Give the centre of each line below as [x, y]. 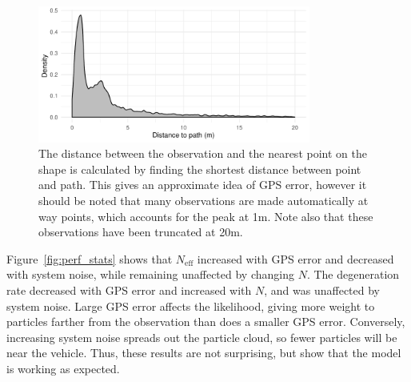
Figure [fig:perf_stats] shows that [90, 258]
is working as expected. [63, 368]
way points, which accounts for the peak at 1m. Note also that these [206, 216]
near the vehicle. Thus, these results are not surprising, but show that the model [204, 353]
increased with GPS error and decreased [295, 258]
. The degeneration [353, 274]
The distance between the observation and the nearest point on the [203, 153]
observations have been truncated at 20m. [141, 232]
